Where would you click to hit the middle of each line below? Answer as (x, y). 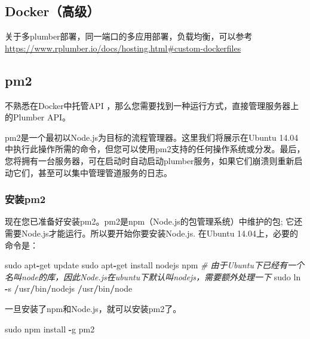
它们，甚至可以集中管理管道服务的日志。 (92, 172)
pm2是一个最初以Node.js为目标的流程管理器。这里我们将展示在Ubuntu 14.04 (152, 137)
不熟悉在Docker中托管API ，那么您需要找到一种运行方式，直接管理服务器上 (152, 105)
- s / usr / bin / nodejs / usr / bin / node (69, 288)
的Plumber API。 (38, 117)
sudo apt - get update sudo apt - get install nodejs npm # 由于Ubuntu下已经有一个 (154, 265)
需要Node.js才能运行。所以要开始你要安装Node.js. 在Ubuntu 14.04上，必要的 (151, 233)
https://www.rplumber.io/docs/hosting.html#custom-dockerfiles (123, 48)
